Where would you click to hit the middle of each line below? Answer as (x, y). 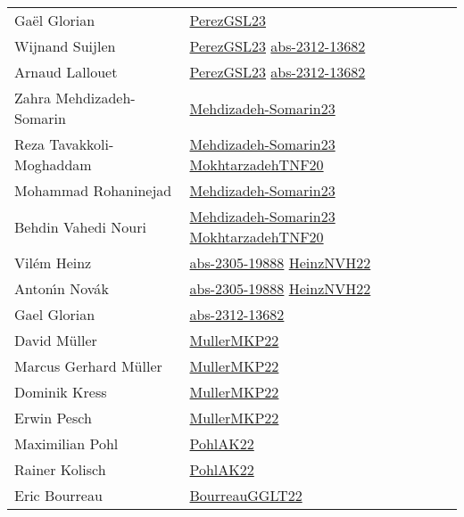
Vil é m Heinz (53, 263)
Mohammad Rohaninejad (93, 190)
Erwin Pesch (53, 418)
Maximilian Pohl (66, 443)
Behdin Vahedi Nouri (80, 226)
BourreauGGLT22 (246, 495)
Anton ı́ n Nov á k (62, 288)
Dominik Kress (61, 392)
